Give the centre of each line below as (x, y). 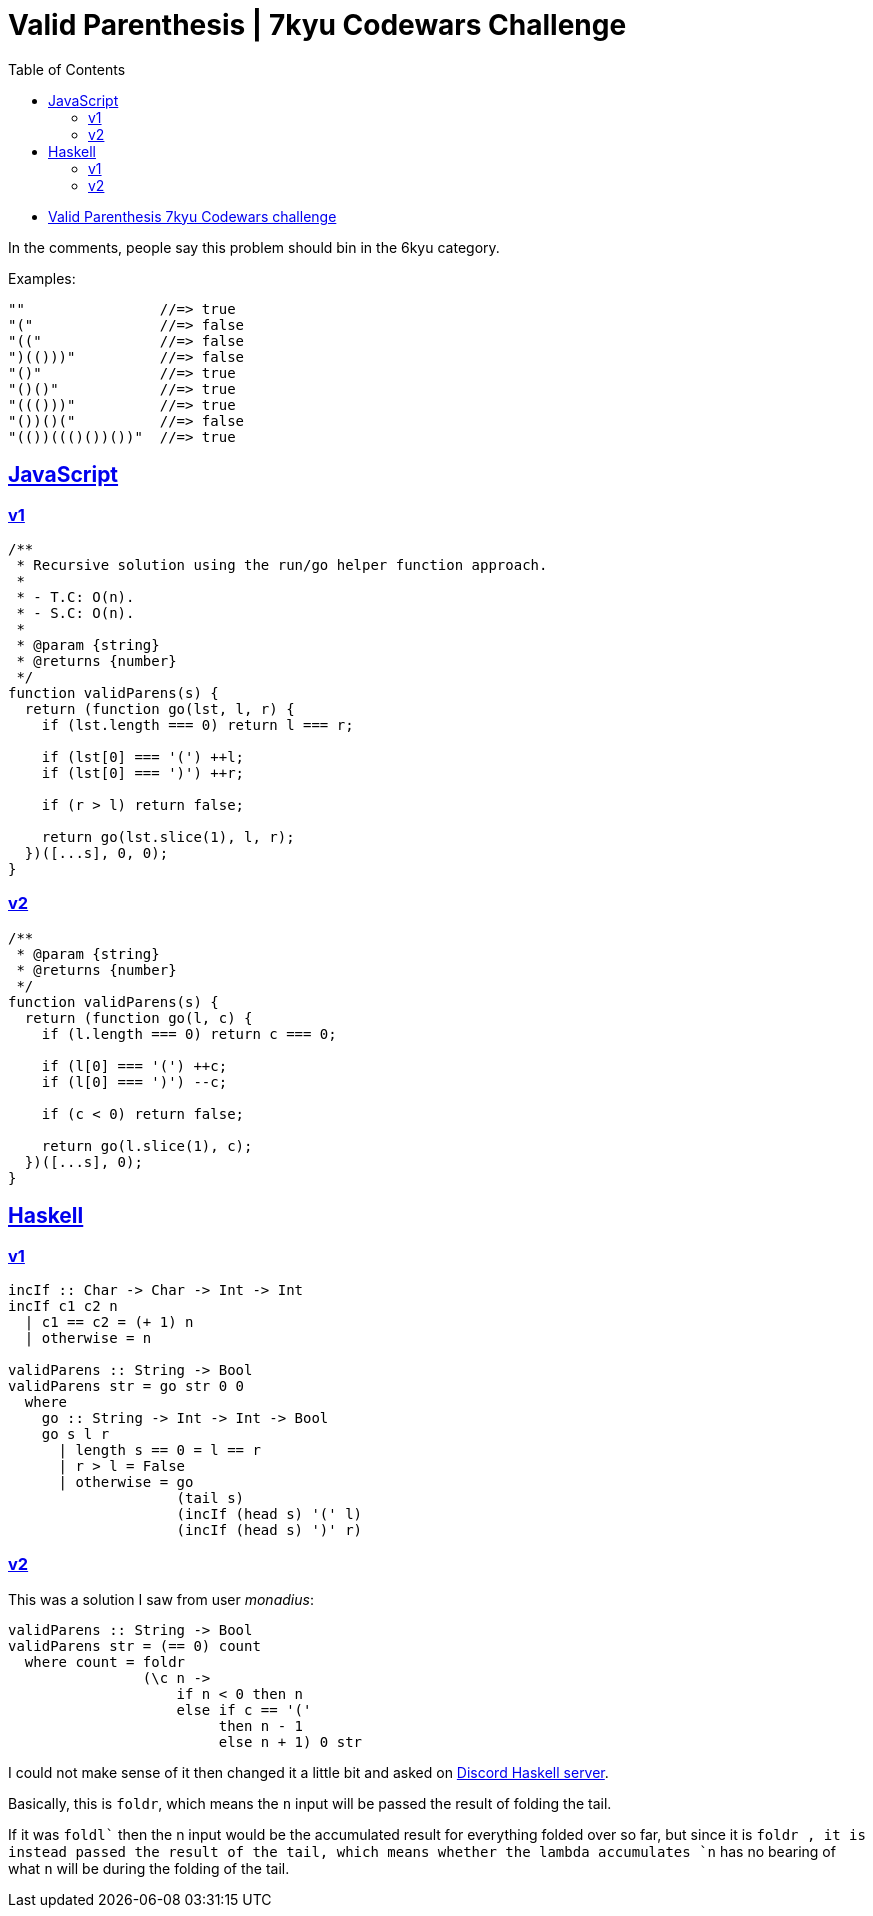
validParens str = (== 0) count (134, 1645)
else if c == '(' (244, 1709)
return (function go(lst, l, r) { (159, 708)
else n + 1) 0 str (290, 1741)
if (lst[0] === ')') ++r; (143, 772)
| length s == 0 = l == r (159, 1449)
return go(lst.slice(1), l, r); (168, 836)
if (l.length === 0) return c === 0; (189, 1033)
